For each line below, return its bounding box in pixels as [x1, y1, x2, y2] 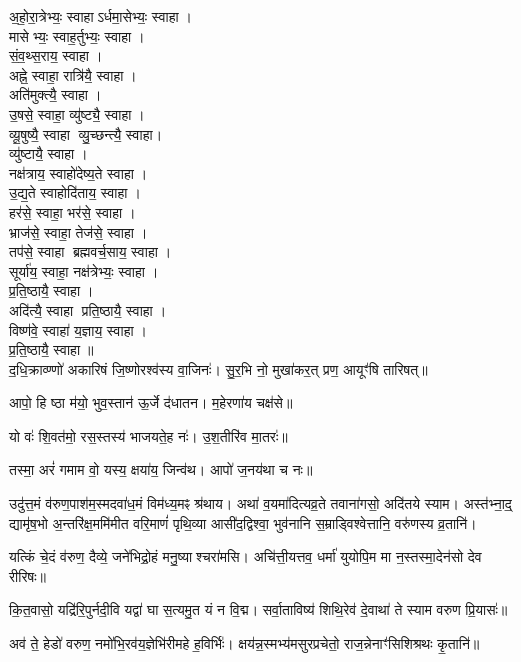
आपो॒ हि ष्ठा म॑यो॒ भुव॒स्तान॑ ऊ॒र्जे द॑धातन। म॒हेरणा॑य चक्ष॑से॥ [9, 392, 293, 413]
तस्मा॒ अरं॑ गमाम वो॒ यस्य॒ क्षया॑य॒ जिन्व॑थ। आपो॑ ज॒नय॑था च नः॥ [9, 459, 313, 480]
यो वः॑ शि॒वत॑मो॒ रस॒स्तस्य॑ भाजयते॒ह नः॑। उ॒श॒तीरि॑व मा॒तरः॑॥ [9, 425, 288, 446]
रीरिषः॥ [9, 565, 47, 586]
